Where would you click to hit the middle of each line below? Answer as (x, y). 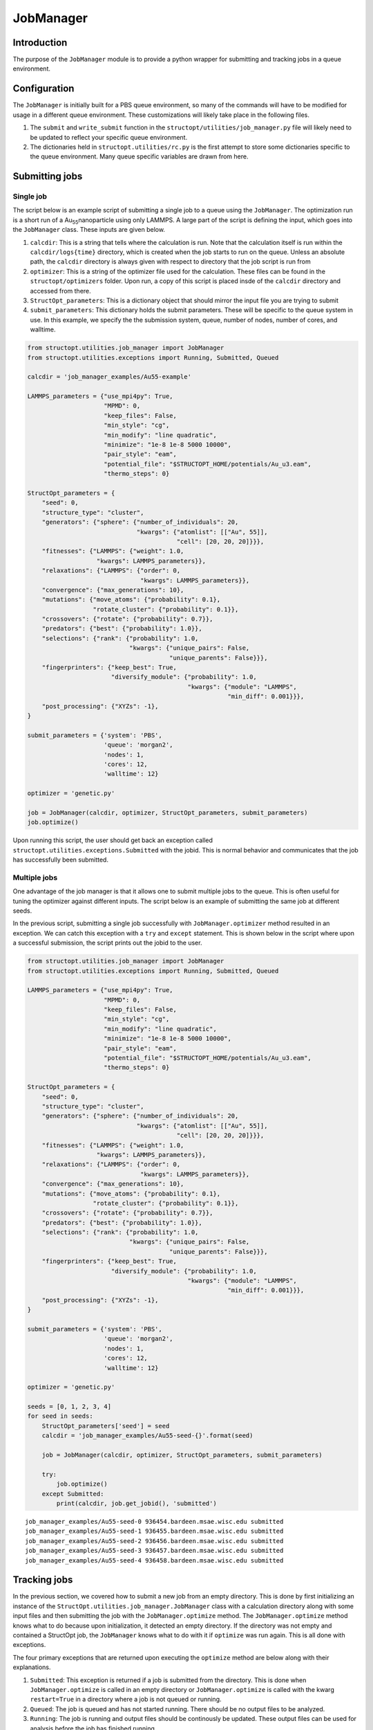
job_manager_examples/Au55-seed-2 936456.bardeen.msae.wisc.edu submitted (154, 1541)
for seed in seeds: (60, 1416)
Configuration (44, 89)
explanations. (32, 1667)
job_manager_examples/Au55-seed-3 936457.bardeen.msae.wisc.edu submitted (154, 1551)
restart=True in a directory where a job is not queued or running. (126, 1700)
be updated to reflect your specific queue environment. (109, 137)
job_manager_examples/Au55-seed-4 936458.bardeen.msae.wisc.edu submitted (154, 1560)
